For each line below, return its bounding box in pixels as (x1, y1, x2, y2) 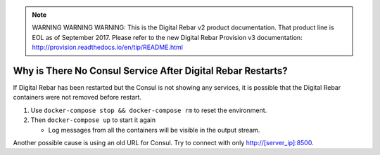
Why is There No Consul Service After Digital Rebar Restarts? (13, 65, 288, 76)
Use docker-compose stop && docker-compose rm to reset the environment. (30, 106, 267, 114)
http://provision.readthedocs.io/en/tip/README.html (32, 43, 183, 52)
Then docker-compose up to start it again (30, 116, 156, 124)
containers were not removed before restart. (13, 93, 142, 102)
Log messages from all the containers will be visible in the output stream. (48, 126, 260, 134)
